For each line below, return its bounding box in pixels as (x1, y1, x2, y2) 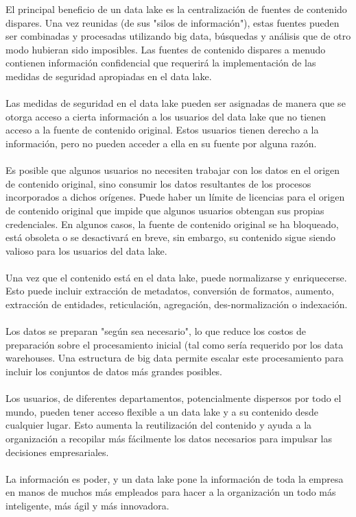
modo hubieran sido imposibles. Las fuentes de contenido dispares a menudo (5, 42, 326, 56)
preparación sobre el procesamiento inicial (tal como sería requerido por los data (5, 337, 344, 351)
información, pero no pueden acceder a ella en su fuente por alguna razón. (5, 136, 317, 150)
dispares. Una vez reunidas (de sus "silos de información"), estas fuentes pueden (5, 15, 340, 29)
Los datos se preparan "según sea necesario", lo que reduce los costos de (5, 324, 307, 338)
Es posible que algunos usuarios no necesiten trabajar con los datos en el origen (5, 163, 340, 177)
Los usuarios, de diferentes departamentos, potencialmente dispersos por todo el (5, 391, 342, 405)
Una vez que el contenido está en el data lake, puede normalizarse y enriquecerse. (5, 270, 347, 284)
